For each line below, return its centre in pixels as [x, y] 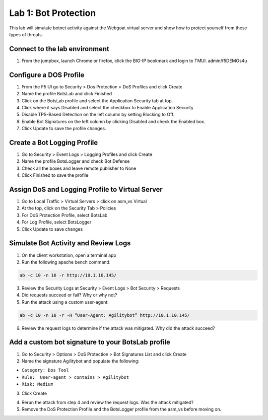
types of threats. [26, 34]
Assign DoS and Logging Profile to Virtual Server [86, 189]
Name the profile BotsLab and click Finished [67, 94]
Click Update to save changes [52, 229]
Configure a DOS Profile [47, 75]
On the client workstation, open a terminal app [69, 255]
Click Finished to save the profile [55, 175]
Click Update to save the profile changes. [64, 129]
